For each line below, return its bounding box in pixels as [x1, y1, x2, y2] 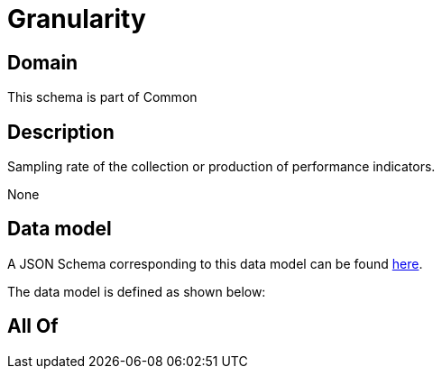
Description [7, 120, 115, 143]
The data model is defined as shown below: [7, 283, 266, 299]
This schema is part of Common [7, 89, 198, 105]
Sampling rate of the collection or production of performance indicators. [7, 159, 436, 175]
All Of [7, 315, 59, 338]
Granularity [7, 4, 146, 34]
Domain [7, 50, 78, 74]
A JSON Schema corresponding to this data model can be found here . [7, 255, 423, 271]
